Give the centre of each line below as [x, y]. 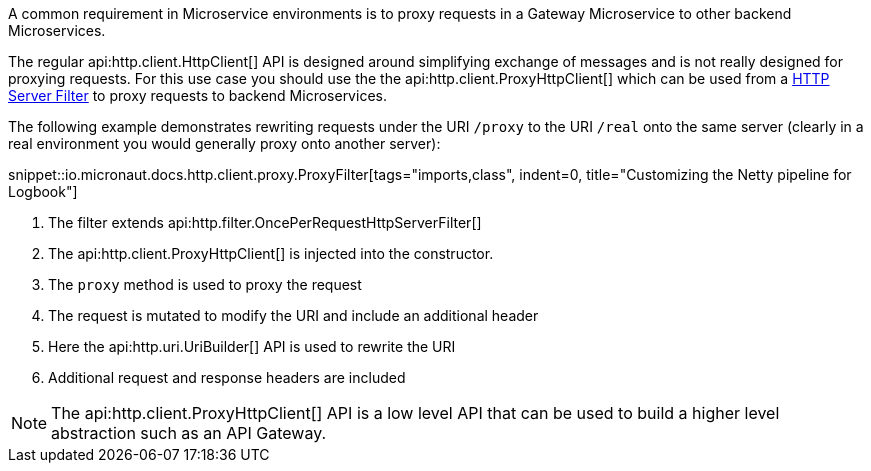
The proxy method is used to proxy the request [205, 284]
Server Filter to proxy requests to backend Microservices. [197, 95]
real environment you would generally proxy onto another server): [224, 143]
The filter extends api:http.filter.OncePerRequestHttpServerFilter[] [265, 222]
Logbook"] [43, 191]
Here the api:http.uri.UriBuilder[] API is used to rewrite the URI [252, 346]
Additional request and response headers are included [227, 377]
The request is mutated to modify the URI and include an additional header [293, 315]
